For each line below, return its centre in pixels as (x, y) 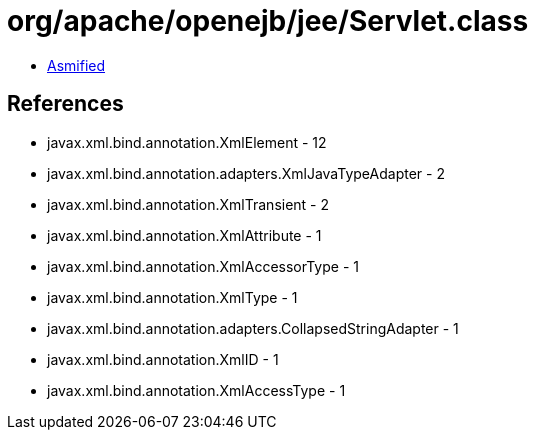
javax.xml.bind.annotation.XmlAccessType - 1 (196, 390)
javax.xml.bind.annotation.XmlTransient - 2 (188, 204)
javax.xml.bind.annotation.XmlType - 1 (172, 297)
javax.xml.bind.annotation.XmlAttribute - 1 (184, 235)
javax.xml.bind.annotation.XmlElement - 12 (187, 142)
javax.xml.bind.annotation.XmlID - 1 (163, 359)
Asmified (76, 65)
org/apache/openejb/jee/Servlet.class (268, 21)
